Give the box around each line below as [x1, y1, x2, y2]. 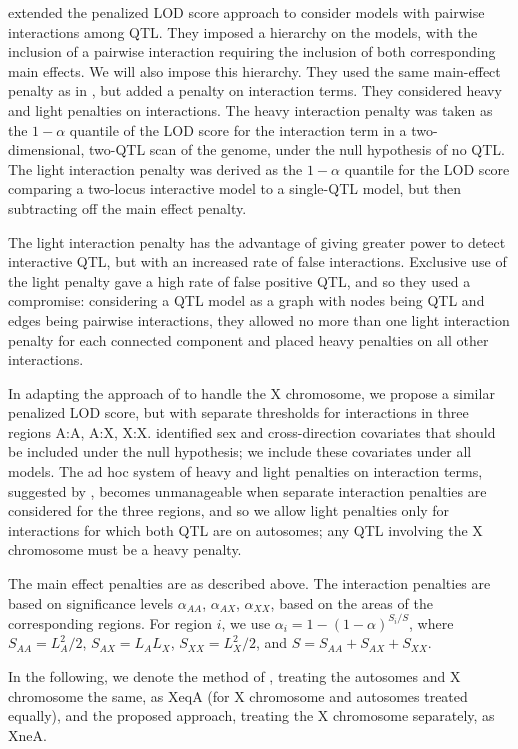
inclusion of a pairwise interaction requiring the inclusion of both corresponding [8, 41, 496, 62]
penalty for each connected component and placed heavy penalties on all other [8, 329, 489, 350]
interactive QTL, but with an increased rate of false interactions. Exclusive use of [8, 251, 507, 272]
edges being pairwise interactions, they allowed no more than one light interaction [8, 309, 510, 330]
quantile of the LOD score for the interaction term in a [69, 119, 407, 140]
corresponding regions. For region [8, 612, 212, 633]
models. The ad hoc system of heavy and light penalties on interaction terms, [8, 461, 483, 482]
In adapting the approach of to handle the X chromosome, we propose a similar [8, 382, 495, 403]
